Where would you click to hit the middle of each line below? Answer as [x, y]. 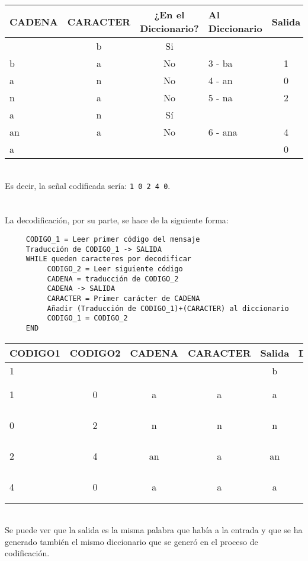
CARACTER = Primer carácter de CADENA [123, 298]
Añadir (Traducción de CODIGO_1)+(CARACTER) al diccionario [168, 308]
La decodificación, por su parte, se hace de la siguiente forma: [117, 220]
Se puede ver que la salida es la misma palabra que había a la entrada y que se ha [154, 530]
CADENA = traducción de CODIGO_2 [113, 279]
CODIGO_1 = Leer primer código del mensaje [113, 240]
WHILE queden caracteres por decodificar [108, 259]
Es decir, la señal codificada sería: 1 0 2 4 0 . [88, 185]
